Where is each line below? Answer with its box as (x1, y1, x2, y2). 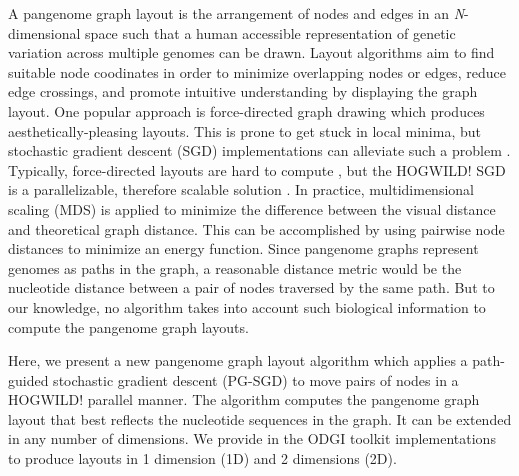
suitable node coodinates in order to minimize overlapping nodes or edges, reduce (8, 61, 506, 82)
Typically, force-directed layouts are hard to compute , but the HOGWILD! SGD (8, 159, 506, 180)
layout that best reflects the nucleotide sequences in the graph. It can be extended (8, 408, 512, 429)
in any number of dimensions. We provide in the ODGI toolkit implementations (8, 428, 496, 449)
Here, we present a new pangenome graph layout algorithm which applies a (8, 350, 468, 371)
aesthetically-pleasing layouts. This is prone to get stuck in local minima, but (8, 120, 481, 141)
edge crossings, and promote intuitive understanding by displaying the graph (8, 81, 478, 102)
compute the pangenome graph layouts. (8, 316, 249, 337)
